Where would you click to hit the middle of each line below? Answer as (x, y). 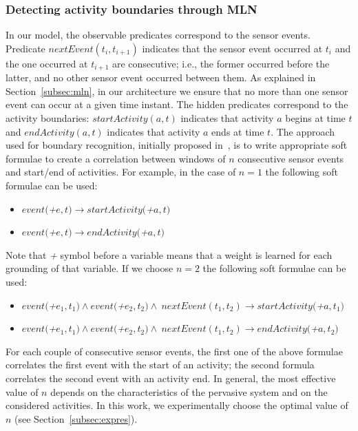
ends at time (238, 131)
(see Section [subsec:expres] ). (76, 418)
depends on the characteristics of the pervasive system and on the (189, 391)
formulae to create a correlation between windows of (116, 158)
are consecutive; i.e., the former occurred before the (221, 63)
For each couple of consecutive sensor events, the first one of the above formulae (174, 351)
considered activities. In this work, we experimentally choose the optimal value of (177, 405)
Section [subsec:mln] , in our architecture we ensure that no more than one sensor (177, 91)
